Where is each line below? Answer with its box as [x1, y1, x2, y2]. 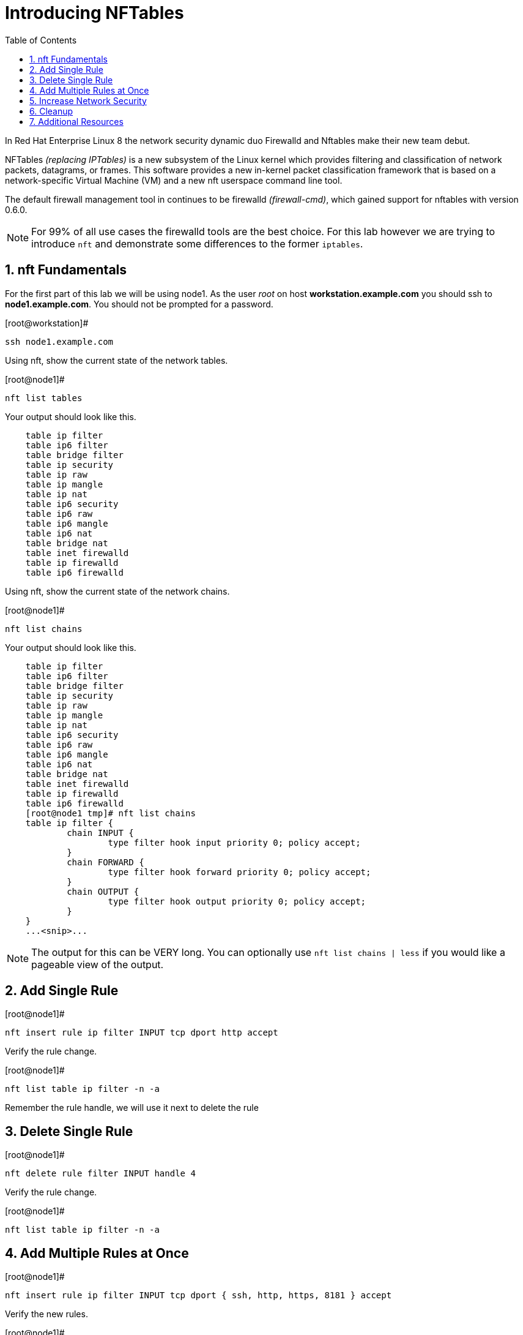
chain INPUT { [67, 827, 134, 838]
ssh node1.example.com [5, 336, 114, 347]
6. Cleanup [29, 105, 73, 116]
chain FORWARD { [67, 857, 144, 867]
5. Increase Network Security [29, 95, 147, 106]
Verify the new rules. [5, 1309, 88, 1320]
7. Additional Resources [29, 116, 124, 127]
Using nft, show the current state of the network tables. [5, 355, 228, 366]
